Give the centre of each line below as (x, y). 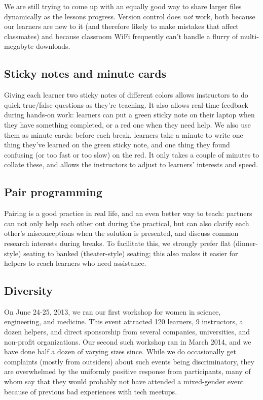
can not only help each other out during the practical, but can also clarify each (127, 223)
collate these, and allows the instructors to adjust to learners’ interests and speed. (131, 164)
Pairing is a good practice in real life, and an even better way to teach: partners (128, 213)
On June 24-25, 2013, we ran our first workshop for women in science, (112, 311)
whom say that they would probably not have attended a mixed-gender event (124, 381)
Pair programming (53, 192)
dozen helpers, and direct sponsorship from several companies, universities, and (127, 332)
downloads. (53, 46)
